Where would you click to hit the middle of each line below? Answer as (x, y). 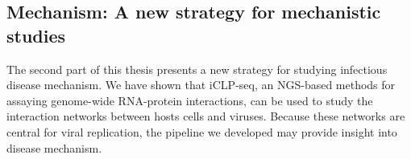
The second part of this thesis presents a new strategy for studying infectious (197, 69)
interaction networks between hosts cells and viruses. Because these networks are (206, 116)
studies (36, 35)
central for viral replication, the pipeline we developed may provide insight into (202, 131)
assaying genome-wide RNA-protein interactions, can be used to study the (190, 100)
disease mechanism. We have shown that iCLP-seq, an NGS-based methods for (201, 85)
